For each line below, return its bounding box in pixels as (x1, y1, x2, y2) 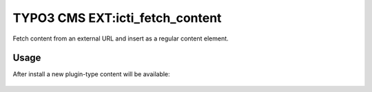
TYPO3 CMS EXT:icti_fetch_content (12, 10, 222, 25)
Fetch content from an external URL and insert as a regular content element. (12, 34, 229, 43)
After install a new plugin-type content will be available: (12, 70, 170, 78)
